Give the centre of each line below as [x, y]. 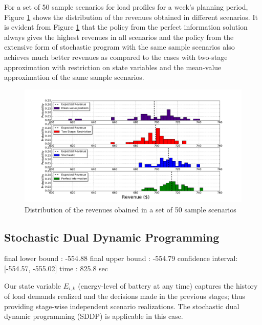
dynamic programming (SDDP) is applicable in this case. [94, 316]
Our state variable [32, 285]
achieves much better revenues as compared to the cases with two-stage [116, 57]
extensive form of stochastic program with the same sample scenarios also [119, 47]
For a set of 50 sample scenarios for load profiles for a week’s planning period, [126, 7]
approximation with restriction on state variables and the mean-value [113, 67]
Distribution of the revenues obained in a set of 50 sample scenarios [130, 209]
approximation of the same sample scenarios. [74, 77]
